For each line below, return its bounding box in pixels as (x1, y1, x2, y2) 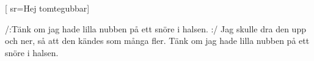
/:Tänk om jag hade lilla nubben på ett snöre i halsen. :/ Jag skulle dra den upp (5, 22, 306, 35)
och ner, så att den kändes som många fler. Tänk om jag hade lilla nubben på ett (5, 34, 310, 47)
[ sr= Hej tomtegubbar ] (5, 2, 90, 14)
